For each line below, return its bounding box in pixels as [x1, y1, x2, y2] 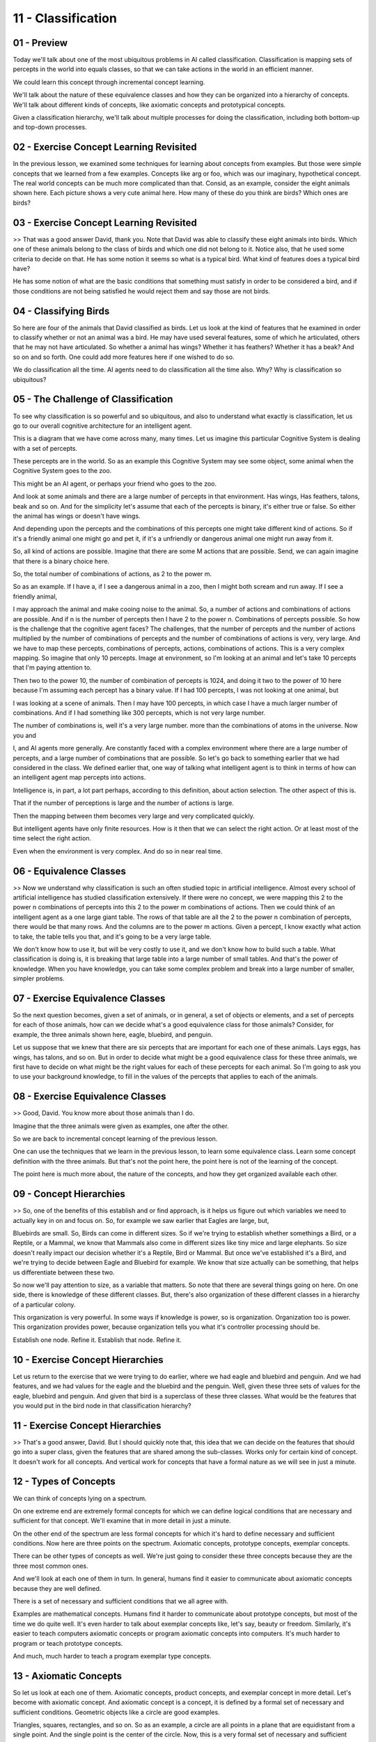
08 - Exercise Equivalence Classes [13, 1090, 166, 1102]
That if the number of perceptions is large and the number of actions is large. [13, 799, 235, 808]
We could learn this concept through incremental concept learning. [13, 77, 205, 86]
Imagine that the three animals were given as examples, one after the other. [13, 1122, 229, 1130]
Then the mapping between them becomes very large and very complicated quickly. [13, 812, 255, 820]
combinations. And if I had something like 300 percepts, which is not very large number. [13, 709, 266, 717]
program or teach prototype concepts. [13, 1639, 123, 1647]
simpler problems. [13, 974, 65, 982]
